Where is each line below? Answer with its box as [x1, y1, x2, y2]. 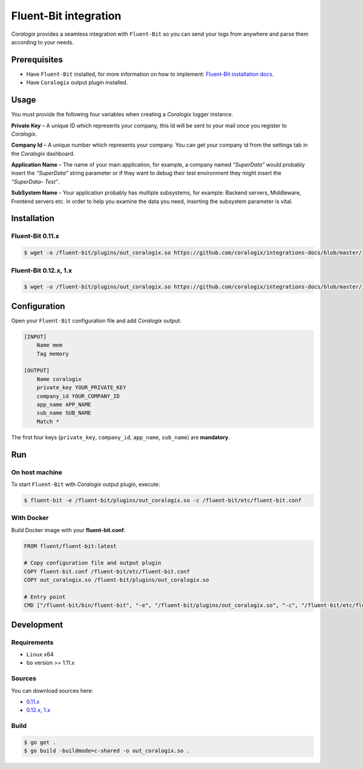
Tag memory [36, 350, 69, 357]
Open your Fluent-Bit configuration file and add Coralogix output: [11, 317, 181, 324]
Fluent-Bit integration [11, 9, 122, 22]
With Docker [11, 514, 49, 522]
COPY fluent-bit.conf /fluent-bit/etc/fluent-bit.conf [24, 568, 190, 575]
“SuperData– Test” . [11, 178, 60, 185]
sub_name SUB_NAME [36, 410, 91, 416]
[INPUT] [24, 333, 47, 340]
